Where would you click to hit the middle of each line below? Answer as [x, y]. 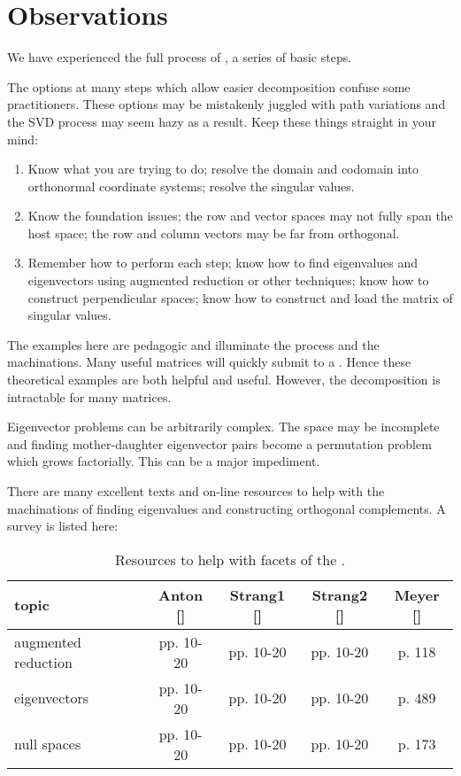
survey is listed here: [63, 526]
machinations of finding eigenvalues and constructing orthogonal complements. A [227, 508]
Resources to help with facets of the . [230, 559]
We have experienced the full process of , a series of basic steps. [180, 57]
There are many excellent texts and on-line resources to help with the [196, 491]
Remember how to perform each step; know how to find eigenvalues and [223, 263]
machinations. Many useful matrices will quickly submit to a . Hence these [209, 362]
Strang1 [257, 594]
